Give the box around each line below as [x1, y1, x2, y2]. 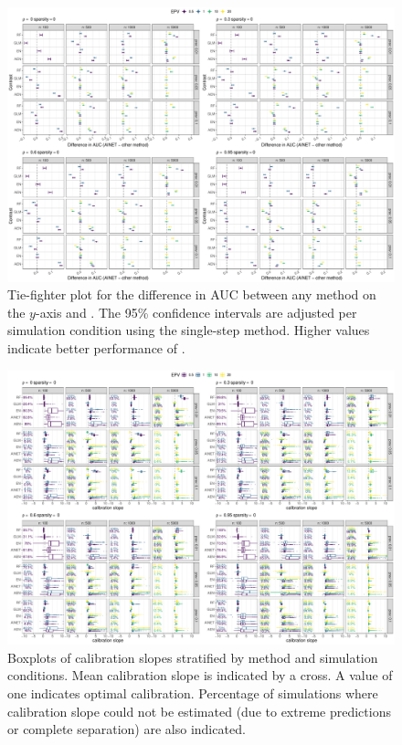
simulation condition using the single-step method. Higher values [7, 320, 370, 340]
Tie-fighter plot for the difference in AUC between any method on [7, 285, 376, 304]
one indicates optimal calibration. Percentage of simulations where [7, 683, 378, 702]
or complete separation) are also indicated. [7, 719, 246, 739]
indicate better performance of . [7, 338, 185, 357]
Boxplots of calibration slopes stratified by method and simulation [7, 647, 378, 666]
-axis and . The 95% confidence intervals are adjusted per [35, 302, 357, 321]
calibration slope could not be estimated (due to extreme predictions [7, 701, 391, 720]
